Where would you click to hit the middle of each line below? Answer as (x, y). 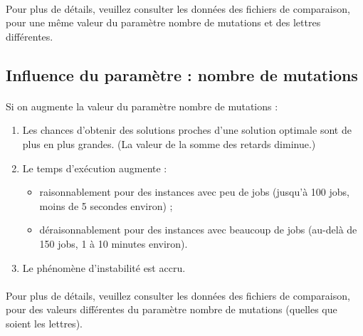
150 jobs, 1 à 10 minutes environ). (114, 243)
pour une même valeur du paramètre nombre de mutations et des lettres (163, 22)
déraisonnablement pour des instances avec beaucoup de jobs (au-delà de (198, 230)
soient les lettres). (44, 323)
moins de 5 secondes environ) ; (106, 205)
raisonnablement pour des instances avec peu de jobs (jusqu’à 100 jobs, (194, 192)
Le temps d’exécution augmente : (95, 168)
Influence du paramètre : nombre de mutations (182, 74)
